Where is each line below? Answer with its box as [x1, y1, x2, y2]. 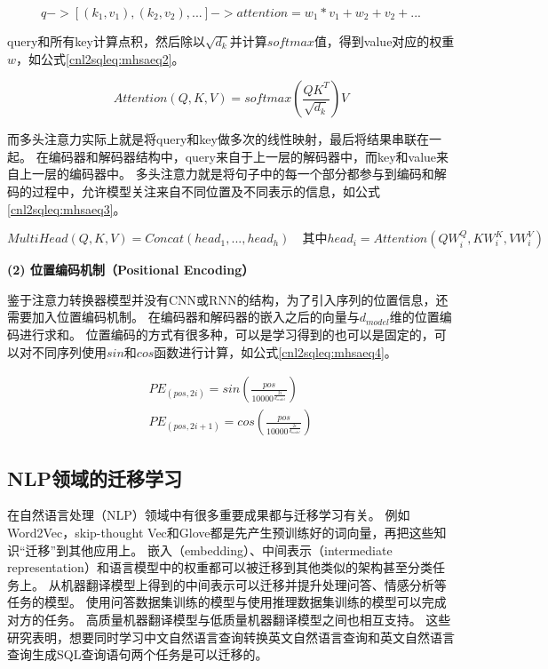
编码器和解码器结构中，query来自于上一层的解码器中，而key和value [48, 147, 437, 165]
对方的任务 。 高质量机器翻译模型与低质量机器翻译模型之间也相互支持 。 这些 [7, 609, 451, 628]
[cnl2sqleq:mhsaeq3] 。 [7, 199, 126, 218]
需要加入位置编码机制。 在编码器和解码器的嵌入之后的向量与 [7, 307, 360, 326]
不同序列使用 [31, 342, 107, 361]
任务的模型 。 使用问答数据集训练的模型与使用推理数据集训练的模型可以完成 [7, 593, 447, 611]
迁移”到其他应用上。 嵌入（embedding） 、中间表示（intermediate [25, 540, 393, 559]
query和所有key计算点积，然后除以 [7, 32, 205, 50]
